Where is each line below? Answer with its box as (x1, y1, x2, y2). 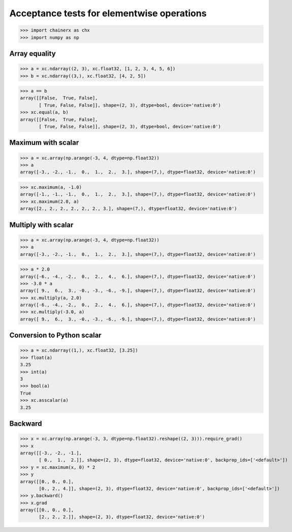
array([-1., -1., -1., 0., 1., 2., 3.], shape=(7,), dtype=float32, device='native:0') (20, 191, 256, 197)
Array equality (9, 49, 56, 58)
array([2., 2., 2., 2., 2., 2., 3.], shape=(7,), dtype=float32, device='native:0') (20, 206, 237, 212)
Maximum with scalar (9, 138, 79, 147)
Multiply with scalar (9, 220, 74, 229)
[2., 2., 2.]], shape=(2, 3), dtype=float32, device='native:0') (39, 514, 205, 520)
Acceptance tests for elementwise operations (9, 8, 207, 19)
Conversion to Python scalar (9, 331, 102, 340)
